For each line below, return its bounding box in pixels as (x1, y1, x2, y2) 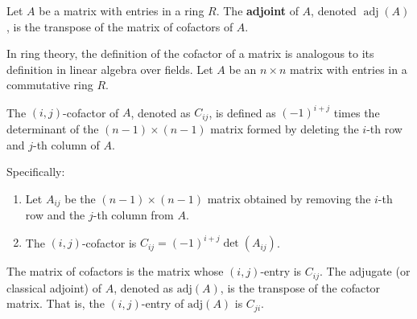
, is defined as (208, 104, 276, 121)
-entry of (141, 295, 184, 312)
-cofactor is (81, 234, 137, 251)
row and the (25, 207, 85, 223)
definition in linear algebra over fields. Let (6, 60, 213, 77)
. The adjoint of (216, 2, 299, 18)
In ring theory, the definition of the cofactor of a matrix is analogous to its (6, 45, 374, 62)
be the (64, 190, 96, 207)
